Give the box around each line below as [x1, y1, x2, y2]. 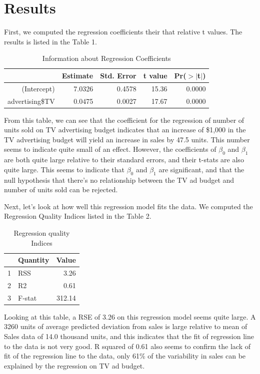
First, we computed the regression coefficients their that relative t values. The [4, 26, 242, 37]
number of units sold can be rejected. [4, 184, 118, 195]
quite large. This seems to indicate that [4, 164, 124, 174]
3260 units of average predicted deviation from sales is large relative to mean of [4, 321, 247, 332]
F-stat [18, 292, 37, 303]
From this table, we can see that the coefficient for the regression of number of [4, 114, 244, 125]
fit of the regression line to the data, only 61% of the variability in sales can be [4, 351, 246, 361]
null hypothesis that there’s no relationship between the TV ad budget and [4, 174, 234, 185]
